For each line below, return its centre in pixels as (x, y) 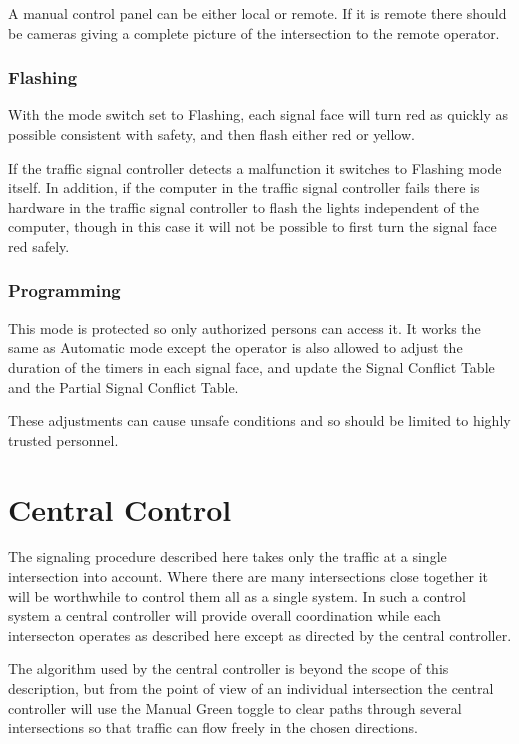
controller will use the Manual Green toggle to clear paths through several (235, 707)
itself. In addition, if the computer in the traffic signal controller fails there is (244, 187)
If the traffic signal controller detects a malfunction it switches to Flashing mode (255, 167)
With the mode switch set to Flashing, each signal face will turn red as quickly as (258, 114)
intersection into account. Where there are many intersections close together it (248, 576)
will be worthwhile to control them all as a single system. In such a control (237, 595)
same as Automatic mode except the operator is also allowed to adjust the (235, 347)
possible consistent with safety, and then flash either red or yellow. (211, 134)
